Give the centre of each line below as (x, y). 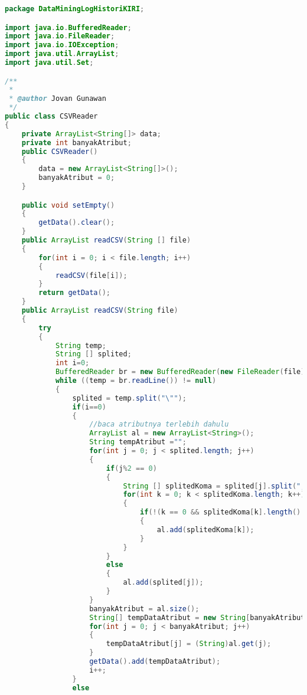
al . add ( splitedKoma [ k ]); (205, 530)
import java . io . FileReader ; (60, 36)
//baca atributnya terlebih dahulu (159, 424)
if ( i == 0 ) (89, 407)
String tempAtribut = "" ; (138, 442)
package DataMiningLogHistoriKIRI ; (75, 9)
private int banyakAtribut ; (76, 142)
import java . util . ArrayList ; (62, 54)
